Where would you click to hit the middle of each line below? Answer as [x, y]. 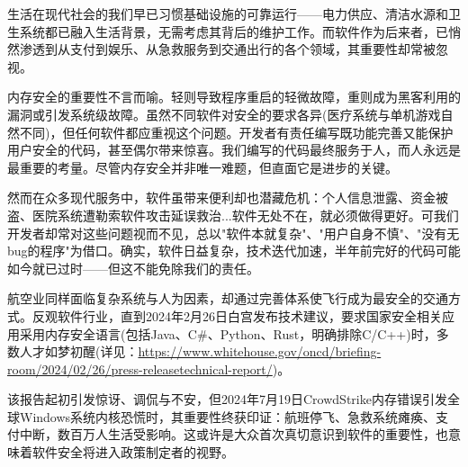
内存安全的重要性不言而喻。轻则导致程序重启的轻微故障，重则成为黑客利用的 [234, 97]
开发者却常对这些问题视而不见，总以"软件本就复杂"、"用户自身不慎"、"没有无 [234, 233]
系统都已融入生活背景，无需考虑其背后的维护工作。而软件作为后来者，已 [234, 31]
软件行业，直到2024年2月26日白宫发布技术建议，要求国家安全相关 [249, 315]
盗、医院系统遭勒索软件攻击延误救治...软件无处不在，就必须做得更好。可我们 [233, 215]
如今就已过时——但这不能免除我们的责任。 [133, 268]
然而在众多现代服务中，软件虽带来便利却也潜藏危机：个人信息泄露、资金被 [228, 198]
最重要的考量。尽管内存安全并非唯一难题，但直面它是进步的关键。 [202, 167]
